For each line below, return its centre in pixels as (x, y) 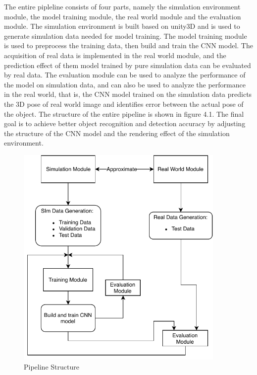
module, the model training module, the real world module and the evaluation (123, 16)
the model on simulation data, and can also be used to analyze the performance (125, 84)
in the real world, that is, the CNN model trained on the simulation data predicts (128, 94)
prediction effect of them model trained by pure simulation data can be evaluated (128, 65)
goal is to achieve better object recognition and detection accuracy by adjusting (125, 123)
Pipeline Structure (51, 366)
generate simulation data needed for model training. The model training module (126, 36)
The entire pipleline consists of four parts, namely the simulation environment (122, 6)
